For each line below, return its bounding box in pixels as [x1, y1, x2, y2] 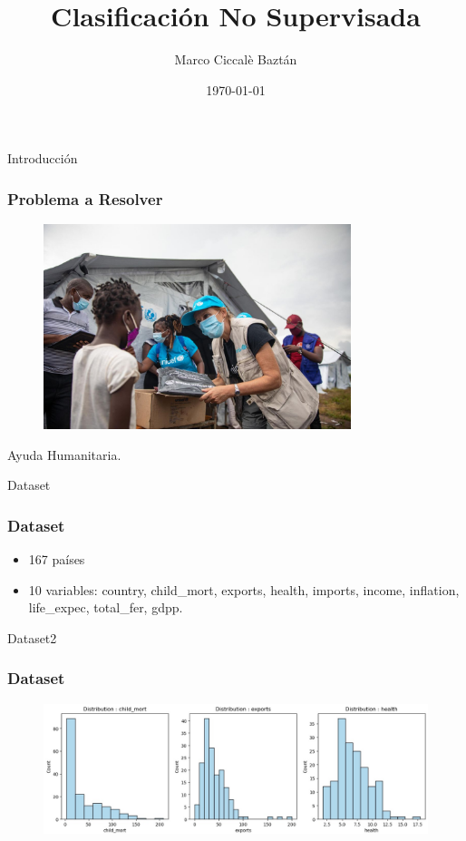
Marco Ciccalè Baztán [174, 50, 297, 69]
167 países [28, 550, 85, 569]
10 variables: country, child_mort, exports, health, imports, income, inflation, [28, 580, 460, 599]
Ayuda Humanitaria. [7, 445, 121, 464]
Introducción [7, 149, 78, 168]
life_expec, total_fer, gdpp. [28, 598, 183, 617]
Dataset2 [7, 628, 57, 647]
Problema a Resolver [7, 187, 163, 210]
